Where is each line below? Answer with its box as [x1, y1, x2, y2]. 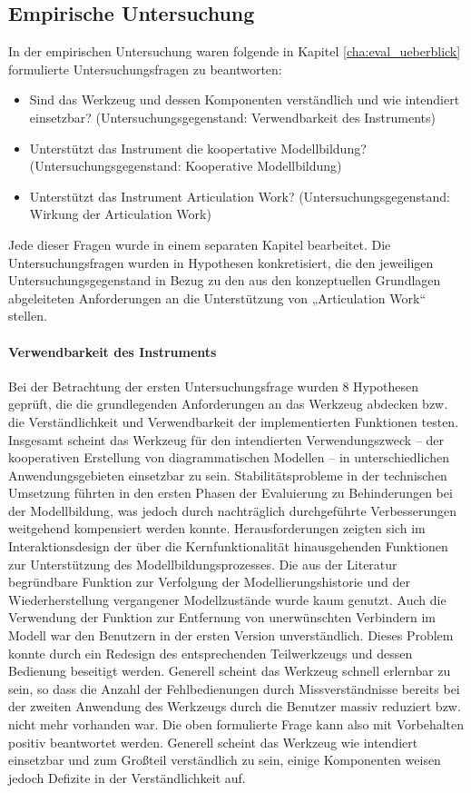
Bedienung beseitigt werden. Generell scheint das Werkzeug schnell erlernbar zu [8, 661, 451, 680]
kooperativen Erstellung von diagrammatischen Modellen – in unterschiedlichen [8, 448, 449, 467]
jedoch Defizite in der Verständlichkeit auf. [8, 768, 246, 787]
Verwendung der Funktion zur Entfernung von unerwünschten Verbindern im [8, 608, 437, 627]
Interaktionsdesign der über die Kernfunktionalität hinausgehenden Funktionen [8, 537, 448, 556]
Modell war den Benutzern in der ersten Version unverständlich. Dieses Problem [8, 626, 454, 645]
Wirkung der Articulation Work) [29, 204, 211, 223]
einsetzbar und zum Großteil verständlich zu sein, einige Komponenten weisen [8, 750, 441, 769]
